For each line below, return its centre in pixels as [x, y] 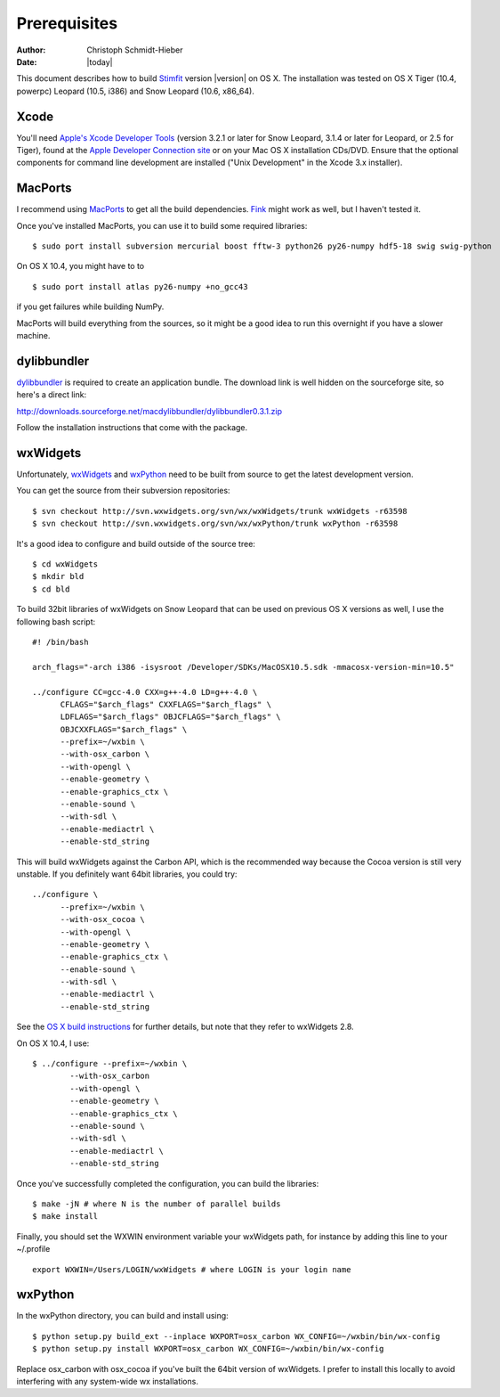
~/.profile [33, 1249]
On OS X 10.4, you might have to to [81, 266]
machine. [33, 336]
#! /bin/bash [60, 642]
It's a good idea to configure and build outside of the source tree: [136, 543]
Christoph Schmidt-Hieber [135, 50]
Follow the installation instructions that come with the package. [132, 428]
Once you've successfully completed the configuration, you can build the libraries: [168, 1183]
